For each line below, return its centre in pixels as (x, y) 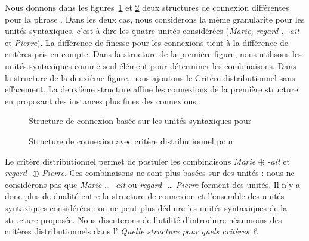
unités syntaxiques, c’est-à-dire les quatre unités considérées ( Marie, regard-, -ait (152, 31)
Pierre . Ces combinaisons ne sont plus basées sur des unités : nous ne (168, 173)
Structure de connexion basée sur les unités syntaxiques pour (140, 121)
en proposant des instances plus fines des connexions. (102, 101)
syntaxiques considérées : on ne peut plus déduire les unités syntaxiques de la (146, 207)
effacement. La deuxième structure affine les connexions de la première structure (152, 89)
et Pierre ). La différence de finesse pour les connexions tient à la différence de (147, 42)
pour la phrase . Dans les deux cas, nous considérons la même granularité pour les (155, 19)
